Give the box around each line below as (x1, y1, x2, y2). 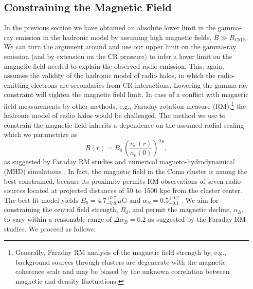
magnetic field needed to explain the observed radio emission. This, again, (4, 60, 224, 71)
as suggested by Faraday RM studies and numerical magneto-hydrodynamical (4, 156, 235, 167)
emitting (4, 79, 29, 90)
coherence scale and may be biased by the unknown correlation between (15, 266, 230, 276)
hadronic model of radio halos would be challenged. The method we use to (4, 110, 226, 120)
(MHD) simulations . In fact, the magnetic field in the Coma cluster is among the (4, 166, 247, 176)
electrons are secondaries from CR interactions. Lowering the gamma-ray (31, 79, 248, 90)
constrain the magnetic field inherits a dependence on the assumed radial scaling (4, 119, 244, 130)
